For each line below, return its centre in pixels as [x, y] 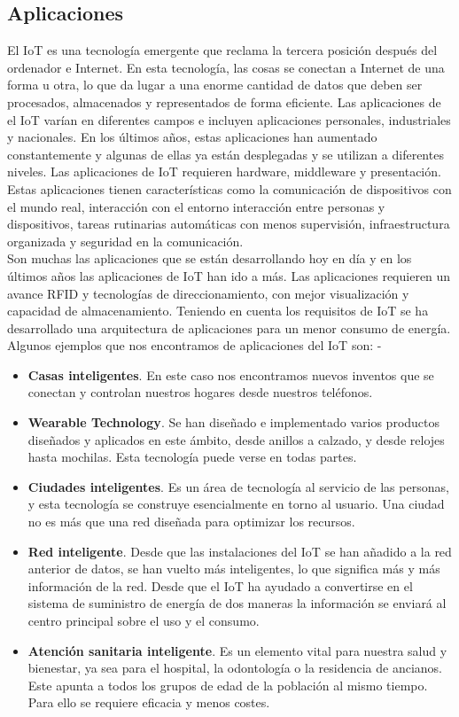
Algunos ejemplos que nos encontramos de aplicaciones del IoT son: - [194, 345]
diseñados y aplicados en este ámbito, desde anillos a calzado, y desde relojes [236, 439]
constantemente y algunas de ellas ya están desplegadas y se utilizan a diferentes [226, 154]
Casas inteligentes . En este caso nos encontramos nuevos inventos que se [231, 374]
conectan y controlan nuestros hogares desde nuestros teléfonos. [200, 392]
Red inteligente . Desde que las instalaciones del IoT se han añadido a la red [240, 551]
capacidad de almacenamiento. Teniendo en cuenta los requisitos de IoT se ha [218, 311]
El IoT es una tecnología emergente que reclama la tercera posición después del [222, 50]
